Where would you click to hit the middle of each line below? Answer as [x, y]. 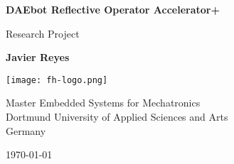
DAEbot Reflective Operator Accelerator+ [113, 9]
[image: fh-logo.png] [57, 80]
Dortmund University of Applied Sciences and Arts [117, 117]
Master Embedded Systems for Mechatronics [103, 103]
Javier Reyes [38, 57]
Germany [26, 130]
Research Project [43, 33]
